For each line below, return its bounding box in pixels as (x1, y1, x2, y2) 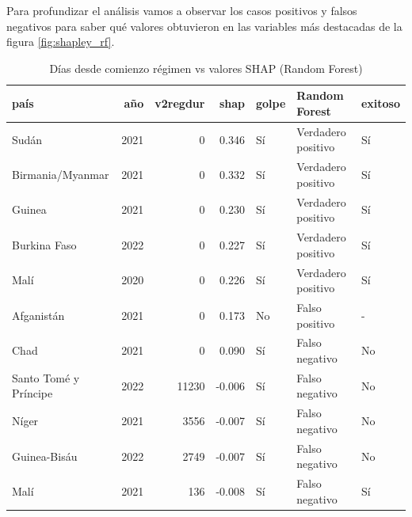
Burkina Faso (12, 236, 77, 253)
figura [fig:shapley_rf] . (6, 33, 115, 50)
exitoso (360, 95, 400, 112)
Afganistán (12, 306, 65, 323)
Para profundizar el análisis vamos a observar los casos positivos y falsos (6, 2, 357, 18)
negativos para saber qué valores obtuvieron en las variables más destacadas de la (6, 17, 402, 34)
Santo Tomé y (12, 369, 80, 386)
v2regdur (154, 95, 205, 112)
